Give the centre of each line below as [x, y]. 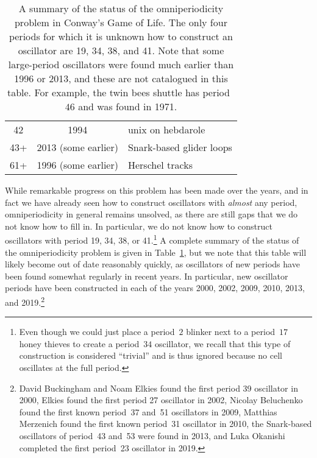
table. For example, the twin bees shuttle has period [118, 92]
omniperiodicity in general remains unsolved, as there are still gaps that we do [151, 214]
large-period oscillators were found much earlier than [121, 64]
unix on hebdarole [166, 129]
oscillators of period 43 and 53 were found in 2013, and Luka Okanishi [152, 435]
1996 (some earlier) [77, 165]
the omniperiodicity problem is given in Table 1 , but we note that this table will [156, 252]
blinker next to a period [231, 332]
